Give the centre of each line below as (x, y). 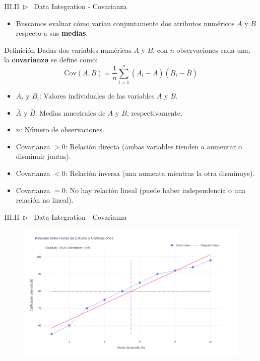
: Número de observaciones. (62, 129)
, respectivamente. (154, 112)
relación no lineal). (45, 200)
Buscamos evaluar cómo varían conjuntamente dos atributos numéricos (125, 23)
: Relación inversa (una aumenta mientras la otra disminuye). (160, 173)
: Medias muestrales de (70, 112)
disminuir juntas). (43, 156)
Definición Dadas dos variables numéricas (68, 50)
